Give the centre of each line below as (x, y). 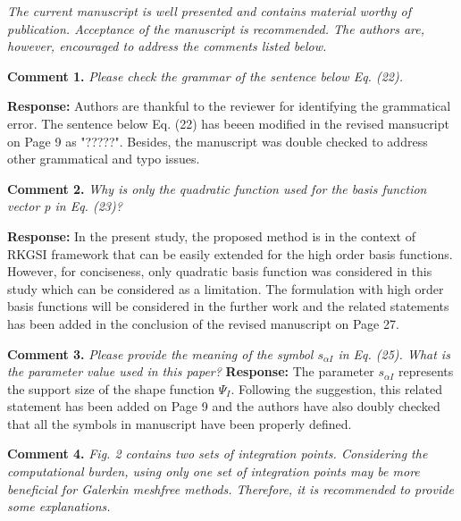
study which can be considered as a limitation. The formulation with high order (226, 288)
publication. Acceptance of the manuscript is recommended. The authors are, (216, 28)
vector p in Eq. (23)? (65, 206)
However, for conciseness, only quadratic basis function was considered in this (220, 271)
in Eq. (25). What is (394, 353)
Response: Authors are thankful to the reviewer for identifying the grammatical (229, 106)
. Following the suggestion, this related (336, 388)
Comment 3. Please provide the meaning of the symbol (160, 353)
